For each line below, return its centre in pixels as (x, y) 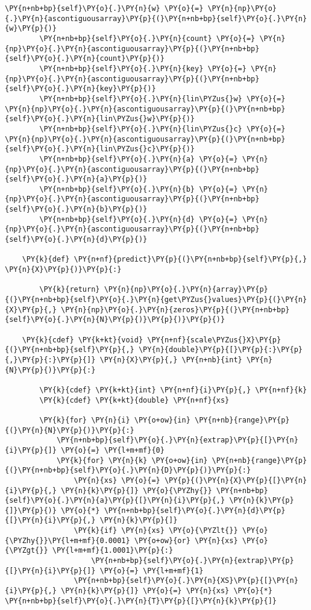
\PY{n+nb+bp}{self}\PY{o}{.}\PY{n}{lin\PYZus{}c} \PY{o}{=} (162, 129)
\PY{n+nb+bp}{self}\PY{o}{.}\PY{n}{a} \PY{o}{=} (139, 159)
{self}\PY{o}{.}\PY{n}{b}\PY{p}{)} (76, 209)
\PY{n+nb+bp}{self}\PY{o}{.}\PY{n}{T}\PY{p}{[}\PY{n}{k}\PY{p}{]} (141, 601)
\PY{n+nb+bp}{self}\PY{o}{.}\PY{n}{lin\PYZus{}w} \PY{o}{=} (162, 99)
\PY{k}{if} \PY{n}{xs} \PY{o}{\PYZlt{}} (156, 531)
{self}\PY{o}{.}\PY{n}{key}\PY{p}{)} (80, 89)
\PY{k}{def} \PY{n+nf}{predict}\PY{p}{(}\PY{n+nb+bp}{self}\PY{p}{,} (165, 259)
